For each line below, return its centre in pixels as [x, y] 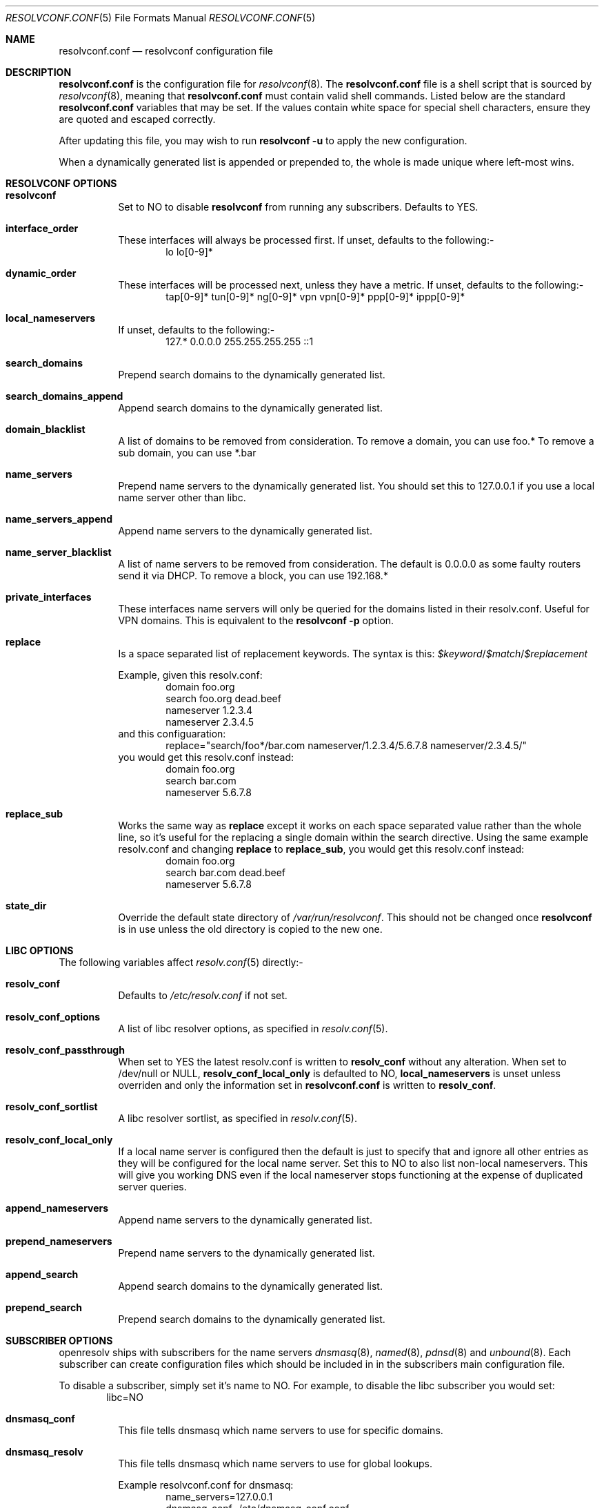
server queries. [152, 1187]
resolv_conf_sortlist [52, 1106]
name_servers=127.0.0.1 [219, 1497]
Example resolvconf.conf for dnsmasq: [206, 1485]
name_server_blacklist [59, 552]
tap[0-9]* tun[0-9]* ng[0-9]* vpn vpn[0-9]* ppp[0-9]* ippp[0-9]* [315, 297]
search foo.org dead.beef [223, 698]
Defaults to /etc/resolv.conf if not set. [203, 995]
